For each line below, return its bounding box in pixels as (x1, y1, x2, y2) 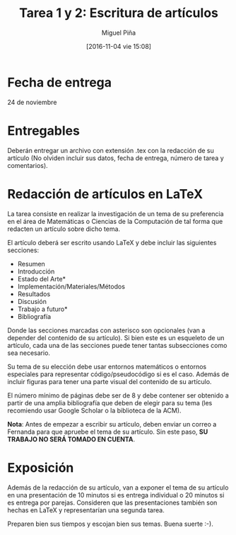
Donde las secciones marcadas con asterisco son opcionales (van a (7, 326, 206, 334)
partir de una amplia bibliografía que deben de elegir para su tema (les (7, 398, 213, 407)
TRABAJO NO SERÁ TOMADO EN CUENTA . (7, 434, 136, 444)
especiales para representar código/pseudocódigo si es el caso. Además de (7, 370, 230, 378)
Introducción (17, 267, 55, 276)
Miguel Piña (101, 28, 136, 37)
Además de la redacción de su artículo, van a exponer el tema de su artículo (7, 483, 229, 492)
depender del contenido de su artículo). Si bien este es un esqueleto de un (7, 333, 225, 342)
